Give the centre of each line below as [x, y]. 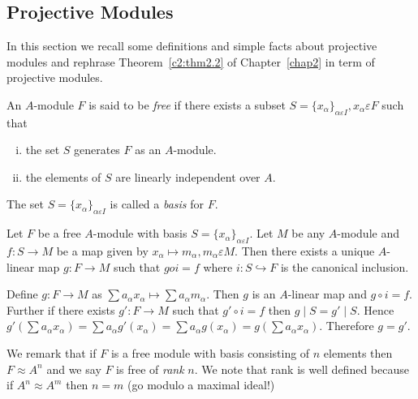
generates [97, 150]
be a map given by [102, 250]
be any [308, 233]
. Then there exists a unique [305, 250]
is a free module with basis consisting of [210, 352]
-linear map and [327, 294]
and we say [74, 369]
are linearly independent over [188, 176]
